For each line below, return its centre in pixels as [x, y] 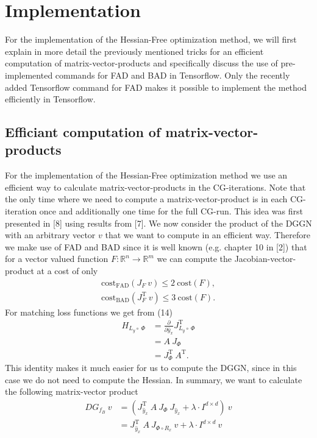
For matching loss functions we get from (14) [89, 312]
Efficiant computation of [83, 132]
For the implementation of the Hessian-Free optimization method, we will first [151, 39]
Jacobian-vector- [265, 259]
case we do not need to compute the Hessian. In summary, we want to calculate [154, 379]
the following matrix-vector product [72, 391]
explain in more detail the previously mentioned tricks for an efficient [134, 51]
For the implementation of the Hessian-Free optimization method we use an [146, 175]
